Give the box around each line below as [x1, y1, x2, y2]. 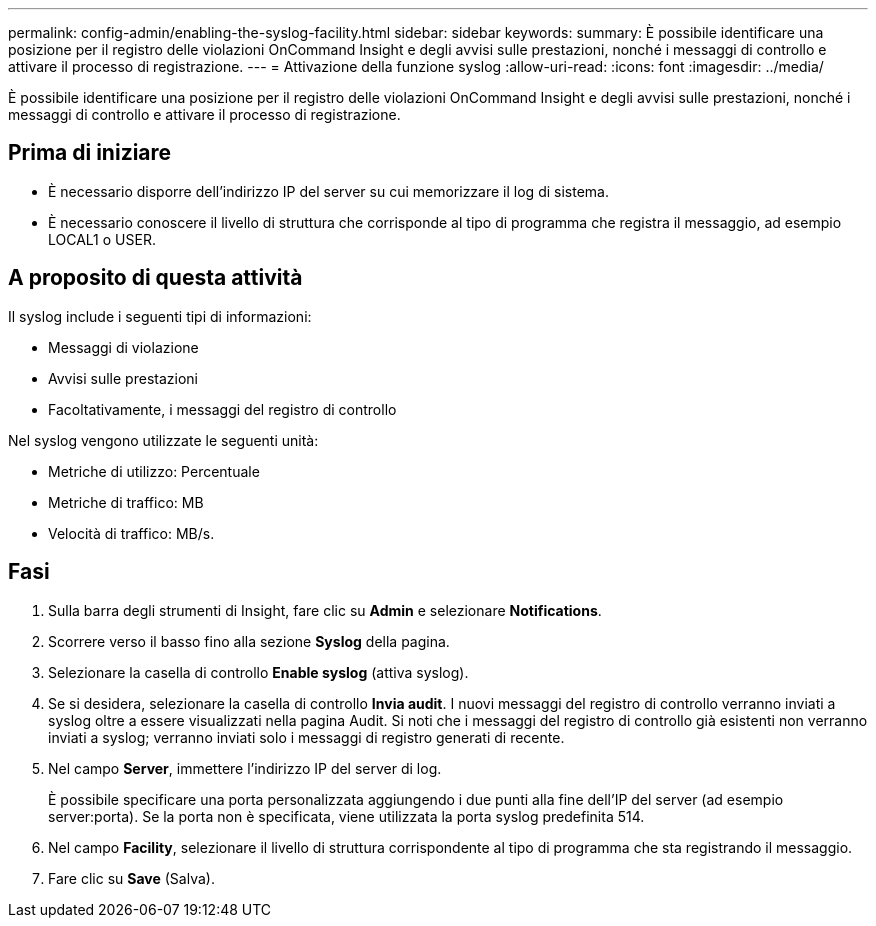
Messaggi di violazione [48, 338, 199, 356]
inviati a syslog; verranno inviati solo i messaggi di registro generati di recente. [48, 728, 565, 746]
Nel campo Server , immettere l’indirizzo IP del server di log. [48, 759, 442, 777]
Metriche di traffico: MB [48, 493, 204, 511]
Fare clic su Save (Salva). [48, 869, 215, 887]
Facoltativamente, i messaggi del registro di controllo [48, 400, 397, 418]
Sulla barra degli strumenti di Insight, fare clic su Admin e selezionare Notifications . [48, 601, 602, 619]
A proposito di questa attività [8, 265, 303, 291]
